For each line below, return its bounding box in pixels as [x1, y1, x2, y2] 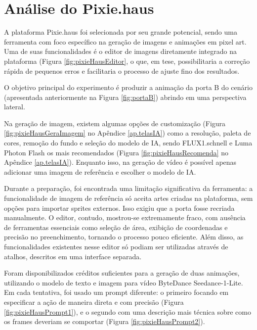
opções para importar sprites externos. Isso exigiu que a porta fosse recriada [4, 202, 235, 213]
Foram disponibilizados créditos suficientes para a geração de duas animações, [4, 268, 240, 278]
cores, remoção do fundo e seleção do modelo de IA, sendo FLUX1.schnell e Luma [4, 138, 253, 148]
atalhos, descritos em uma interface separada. [4, 251, 142, 261]
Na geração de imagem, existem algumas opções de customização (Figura [4, 118, 226, 128]
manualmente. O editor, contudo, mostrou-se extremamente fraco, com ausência [4, 212, 246, 223]
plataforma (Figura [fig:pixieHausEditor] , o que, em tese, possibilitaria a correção [4, 55, 250, 66]
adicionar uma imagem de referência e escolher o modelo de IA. [4, 166, 196, 177]
